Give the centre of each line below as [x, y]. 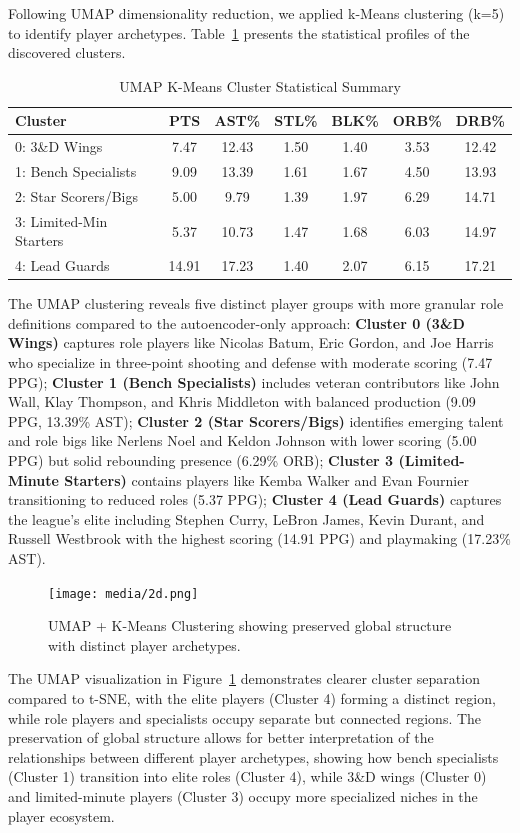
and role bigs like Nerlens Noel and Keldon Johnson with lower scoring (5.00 [242, 440]
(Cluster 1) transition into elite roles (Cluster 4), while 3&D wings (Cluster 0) [247, 776]
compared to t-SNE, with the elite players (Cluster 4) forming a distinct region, [252, 698]
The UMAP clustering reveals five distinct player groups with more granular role [256, 303]
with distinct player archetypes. [144, 644]
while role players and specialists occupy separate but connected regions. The [245, 717]
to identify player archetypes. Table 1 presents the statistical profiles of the [239, 32]
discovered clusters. [67, 52]
